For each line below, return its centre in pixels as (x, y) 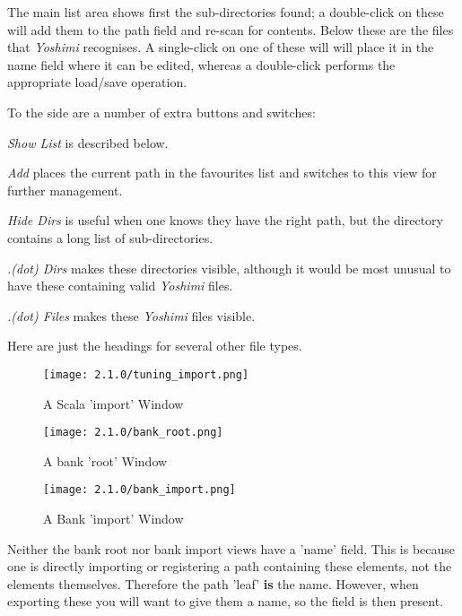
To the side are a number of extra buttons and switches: (161, 112)
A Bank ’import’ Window (113, 519)
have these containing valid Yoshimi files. (120, 286)
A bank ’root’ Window (105, 460)
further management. (65, 190)
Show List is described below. (88, 142)
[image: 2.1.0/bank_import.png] (139, 490)
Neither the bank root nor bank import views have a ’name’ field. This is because (231, 548)
